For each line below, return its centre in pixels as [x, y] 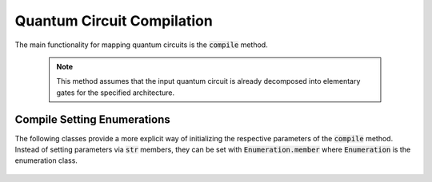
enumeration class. [46, 160]
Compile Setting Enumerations [93, 119]
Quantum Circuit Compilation [114, 21]
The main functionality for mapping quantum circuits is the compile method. [141, 45]
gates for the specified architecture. [116, 93]
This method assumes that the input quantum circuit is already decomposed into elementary [208, 81]
